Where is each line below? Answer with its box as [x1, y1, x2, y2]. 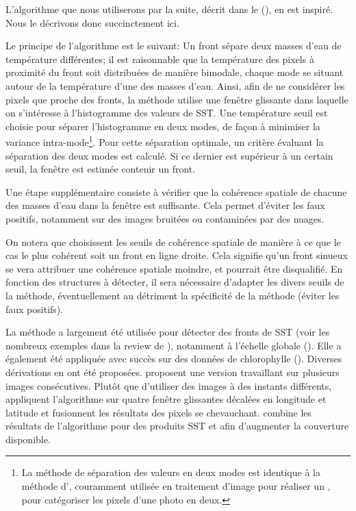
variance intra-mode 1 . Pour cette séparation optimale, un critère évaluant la [5, 133, 324, 149]
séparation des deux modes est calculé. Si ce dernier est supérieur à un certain [5, 148, 333, 162]
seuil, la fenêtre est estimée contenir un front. [5, 162, 196, 176]
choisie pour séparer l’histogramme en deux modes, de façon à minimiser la [5, 119, 320, 133]
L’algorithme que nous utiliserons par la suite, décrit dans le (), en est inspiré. [5, 2, 333, 16]
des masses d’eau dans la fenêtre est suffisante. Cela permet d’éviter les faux [5, 198, 325, 212]
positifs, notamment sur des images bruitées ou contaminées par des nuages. [5, 211, 325, 225]
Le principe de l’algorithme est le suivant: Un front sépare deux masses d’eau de [5, 38, 342, 53]
